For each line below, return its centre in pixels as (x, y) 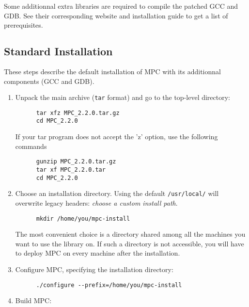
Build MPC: (33, 300)
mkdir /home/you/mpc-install (83, 218)
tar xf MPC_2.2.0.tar (71, 170)
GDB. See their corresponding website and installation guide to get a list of (116, 15)
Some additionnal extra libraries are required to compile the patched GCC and (121, 6)
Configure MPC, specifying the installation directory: (94, 269)
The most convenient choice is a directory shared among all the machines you (130, 234)
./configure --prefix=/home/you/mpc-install (109, 285)
